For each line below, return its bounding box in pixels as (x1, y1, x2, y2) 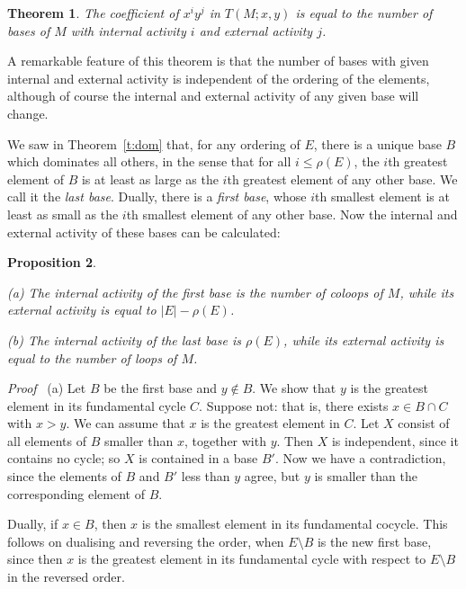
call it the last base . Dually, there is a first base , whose (7, 187, 307, 206)
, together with (184, 431, 266, 450)
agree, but (244, 467, 300, 486)
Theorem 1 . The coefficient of (7, 4, 179, 22)
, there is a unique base (313, 134, 442, 153)
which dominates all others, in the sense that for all (7, 152, 291, 171)
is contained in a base (139, 449, 258, 468)
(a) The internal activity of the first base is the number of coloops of (7, 282, 383, 301)
